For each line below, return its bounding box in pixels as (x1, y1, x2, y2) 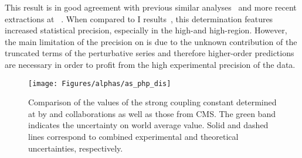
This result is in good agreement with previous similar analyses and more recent (5, 1, 297, 13)
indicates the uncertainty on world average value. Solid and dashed (28, 119, 269, 131)
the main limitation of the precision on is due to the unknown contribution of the (5, 35, 297, 47)
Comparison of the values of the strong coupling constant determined (28, 96, 277, 108)
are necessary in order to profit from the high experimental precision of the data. (5, 58, 296, 70)
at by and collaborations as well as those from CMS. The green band (28, 107, 276, 119)
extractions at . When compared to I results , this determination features (5, 12, 273, 25)
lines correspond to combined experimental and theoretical (28, 130, 239, 142)
